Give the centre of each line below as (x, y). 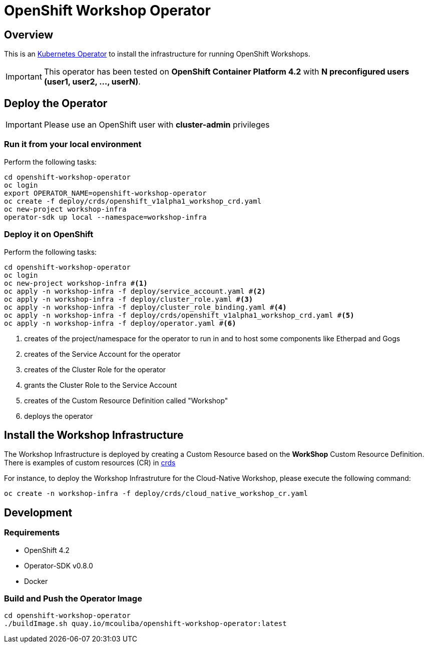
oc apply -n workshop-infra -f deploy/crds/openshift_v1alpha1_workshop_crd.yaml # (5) (179, 315)
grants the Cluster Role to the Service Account (101, 385)
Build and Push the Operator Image (73, 598)
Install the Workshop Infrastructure (94, 435)
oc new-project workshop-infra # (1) (76, 283)
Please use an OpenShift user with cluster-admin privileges (157, 125)
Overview (29, 35)
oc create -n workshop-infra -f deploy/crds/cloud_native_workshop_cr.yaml (156, 494)
